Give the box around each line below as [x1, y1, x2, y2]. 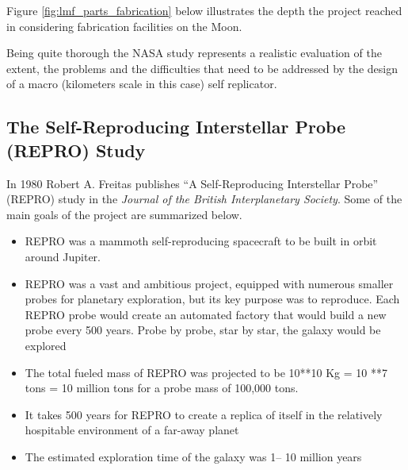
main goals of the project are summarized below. [6, 206, 242, 222]
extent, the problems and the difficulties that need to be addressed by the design [6, 60, 398, 76]
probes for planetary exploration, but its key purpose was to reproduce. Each [25, 291, 400, 307]
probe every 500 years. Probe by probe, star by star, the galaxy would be [25, 322, 381, 338]
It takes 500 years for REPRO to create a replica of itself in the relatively [25, 406, 383, 422]
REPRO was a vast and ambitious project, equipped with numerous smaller [25, 275, 394, 291]
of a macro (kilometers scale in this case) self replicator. [6, 75, 277, 92]
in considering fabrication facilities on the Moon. [6, 17, 242, 34]
